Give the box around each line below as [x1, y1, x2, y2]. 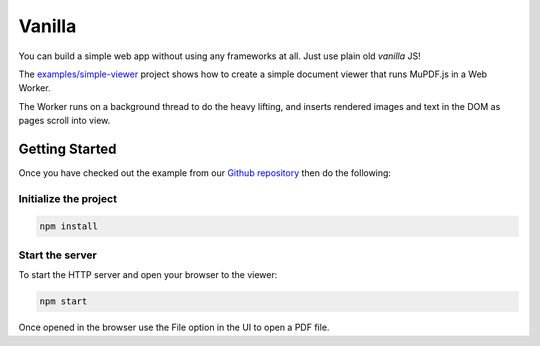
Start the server [18, 248, 97, 262]
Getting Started [18, 140, 117, 157]
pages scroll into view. [18, 115, 111, 127]
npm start [39, 296, 88, 307]
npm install [39, 220, 99, 232]
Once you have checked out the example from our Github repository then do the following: [18, 167, 392, 179]
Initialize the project [18, 191, 117, 205]
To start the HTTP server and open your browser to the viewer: [18, 269, 278, 281]
